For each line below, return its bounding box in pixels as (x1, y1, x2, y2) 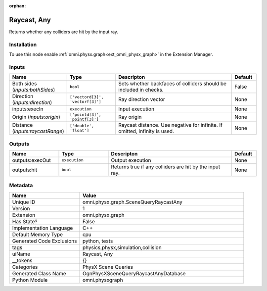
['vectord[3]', (69, 95, 104, 100)
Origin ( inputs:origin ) (12, 114, 60, 121)
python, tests (82, 238, 113, 244)
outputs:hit (12, 166, 37, 173)
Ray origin (118, 114, 142, 121)
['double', (69, 123, 94, 129)
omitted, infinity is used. (118, 128, 174, 135)
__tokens (12, 257, 33, 264)
